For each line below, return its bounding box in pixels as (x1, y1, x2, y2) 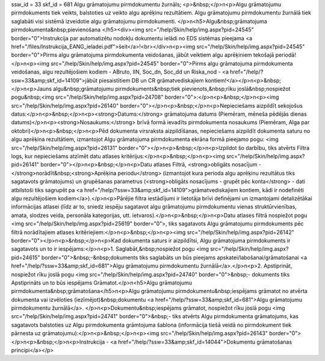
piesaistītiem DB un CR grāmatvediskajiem (98, 77, 204, 84)
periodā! (275, 51, 296, 58)
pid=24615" (11, 254, 40, 261)
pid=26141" (11, 161, 39, 168)
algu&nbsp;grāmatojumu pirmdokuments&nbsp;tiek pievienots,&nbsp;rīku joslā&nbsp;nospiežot (53, 85, 291, 92)
